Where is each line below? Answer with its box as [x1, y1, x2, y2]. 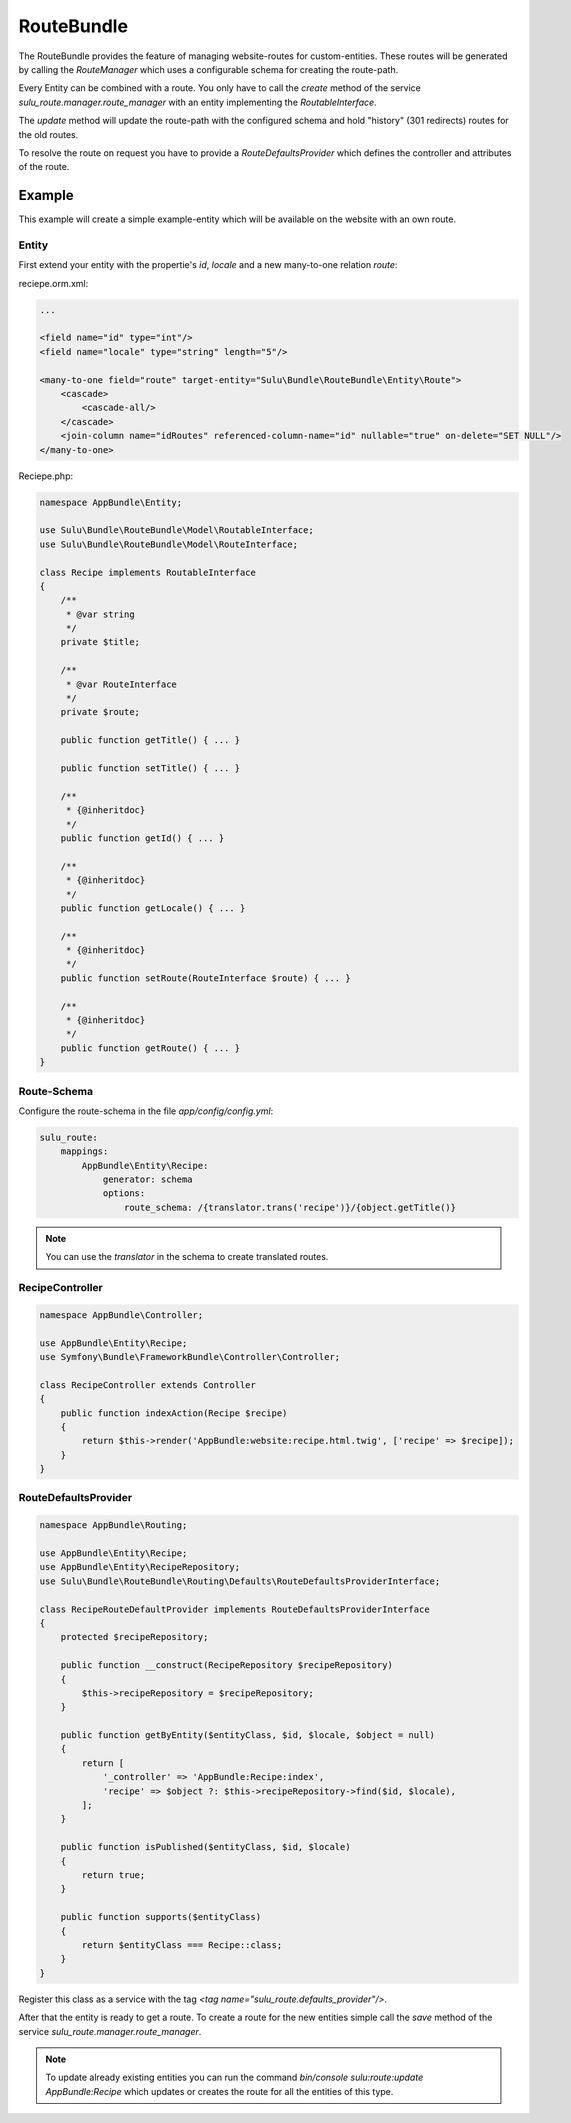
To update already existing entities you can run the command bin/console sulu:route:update [45, 2071, 424, 2084]
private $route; [60, 706, 140, 718]
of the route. [18, 161, 70, 173]
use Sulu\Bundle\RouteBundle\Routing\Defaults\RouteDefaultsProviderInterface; [39, 1575, 441, 1587]
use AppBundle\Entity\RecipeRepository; [39, 1561, 240, 1573]
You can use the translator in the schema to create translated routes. [45, 1251, 329, 1263]
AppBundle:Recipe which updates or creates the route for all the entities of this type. [45, 2085, 394, 2097]
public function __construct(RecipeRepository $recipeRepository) [60, 1660, 394, 1671]
